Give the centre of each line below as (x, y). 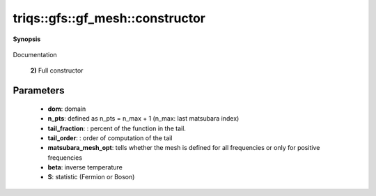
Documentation (35, 54)
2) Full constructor (57, 70)
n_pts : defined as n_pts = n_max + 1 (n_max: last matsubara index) (143, 119)
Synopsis (27, 39)
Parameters (39, 91)
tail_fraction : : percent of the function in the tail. (117, 128)
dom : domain (67, 109)
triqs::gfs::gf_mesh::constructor (109, 18)
